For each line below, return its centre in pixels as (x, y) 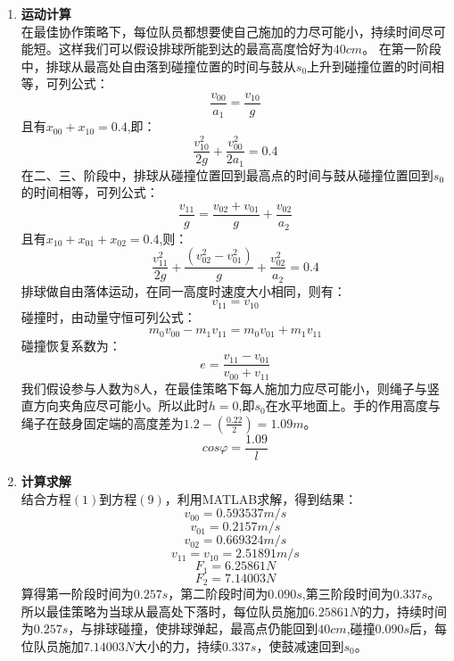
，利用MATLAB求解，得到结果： (261, 498)
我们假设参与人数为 (77, 388)
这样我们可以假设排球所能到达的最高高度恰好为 (196, 49)
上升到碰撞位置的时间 (370, 66)
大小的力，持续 (178, 645)
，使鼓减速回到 (300, 645)
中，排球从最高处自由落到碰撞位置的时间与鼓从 (158, 66)
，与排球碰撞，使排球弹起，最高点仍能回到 (193, 628)
